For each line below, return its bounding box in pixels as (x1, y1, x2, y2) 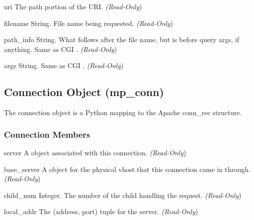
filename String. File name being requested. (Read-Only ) (4, 18, 173, 28)
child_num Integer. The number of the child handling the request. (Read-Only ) (4, 190, 242, 200)
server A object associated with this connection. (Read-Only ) (4, 147, 186, 157)
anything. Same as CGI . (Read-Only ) (4, 44, 117, 54)
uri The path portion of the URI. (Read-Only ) (4, 1, 142, 11)
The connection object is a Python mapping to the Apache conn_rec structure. (4, 107, 242, 118)
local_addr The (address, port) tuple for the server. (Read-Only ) (4, 206, 198, 217)
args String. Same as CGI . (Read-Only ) (4, 60, 124, 71)
